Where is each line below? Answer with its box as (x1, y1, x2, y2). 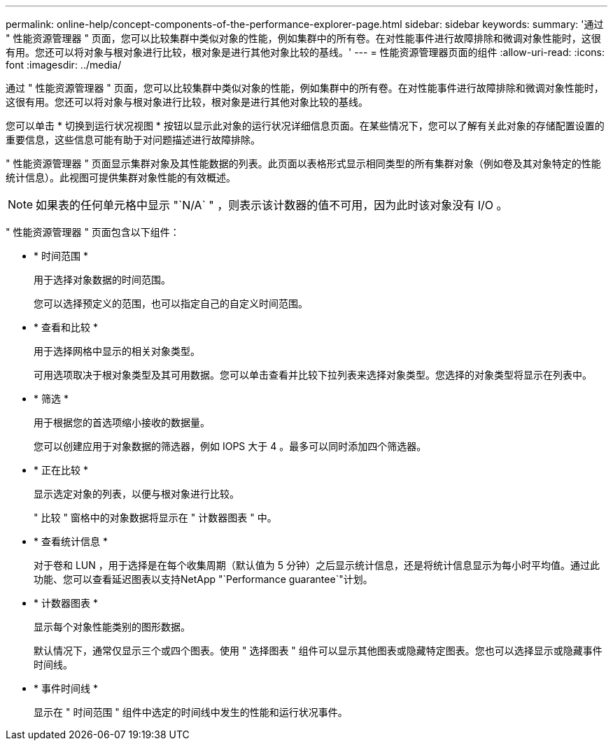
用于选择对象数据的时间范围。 (34, 274, 171, 286)
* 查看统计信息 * (34, 535, 108, 547)
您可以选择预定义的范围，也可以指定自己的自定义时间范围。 (34, 297, 308, 309)
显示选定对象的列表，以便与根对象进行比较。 (34, 488, 239, 500)
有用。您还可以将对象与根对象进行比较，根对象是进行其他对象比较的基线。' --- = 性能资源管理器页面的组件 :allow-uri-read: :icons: (6, 46, 605, 58)
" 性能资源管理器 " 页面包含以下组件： (6, 226, 180, 238)
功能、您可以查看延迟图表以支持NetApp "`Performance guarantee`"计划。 (34, 573, 373, 585)
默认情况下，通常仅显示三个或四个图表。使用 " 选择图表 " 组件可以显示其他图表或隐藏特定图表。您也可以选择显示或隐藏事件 (34, 645, 603, 656)
